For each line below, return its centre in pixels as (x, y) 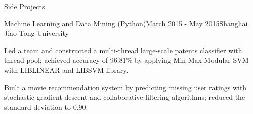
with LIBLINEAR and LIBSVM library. (66, 70)
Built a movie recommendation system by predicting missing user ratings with (125, 87)
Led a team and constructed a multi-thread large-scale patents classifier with (123, 50)
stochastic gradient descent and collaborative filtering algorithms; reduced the (125, 97)
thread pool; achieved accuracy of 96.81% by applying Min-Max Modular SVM (126, 60)
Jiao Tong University (36, 33)
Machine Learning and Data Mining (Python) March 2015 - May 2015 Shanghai (126, 23)
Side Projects (25, 6)
